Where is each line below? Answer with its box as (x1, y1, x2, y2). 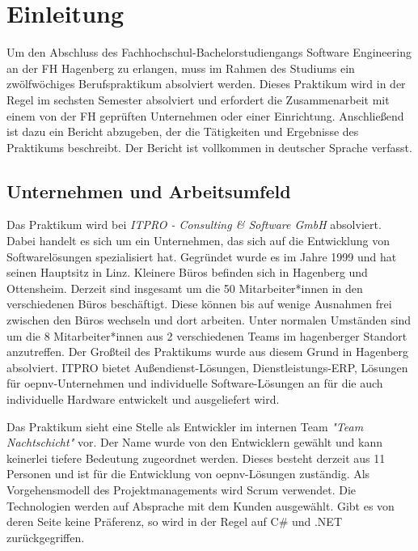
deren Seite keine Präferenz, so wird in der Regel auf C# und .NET (6, 513, 343, 530)
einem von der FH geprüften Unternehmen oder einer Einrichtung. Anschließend (6, 107, 404, 124)
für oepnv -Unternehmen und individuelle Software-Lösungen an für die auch (6, 375, 383, 392)
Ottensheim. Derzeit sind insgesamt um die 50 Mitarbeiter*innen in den (6, 279, 363, 296)
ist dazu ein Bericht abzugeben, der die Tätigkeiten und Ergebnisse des (6, 123, 359, 140)
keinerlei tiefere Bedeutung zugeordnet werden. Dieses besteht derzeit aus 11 (6, 449, 386, 466)
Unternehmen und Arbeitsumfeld (6, 178, 291, 203)
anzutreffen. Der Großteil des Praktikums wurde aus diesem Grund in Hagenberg (6, 343, 409, 360)
